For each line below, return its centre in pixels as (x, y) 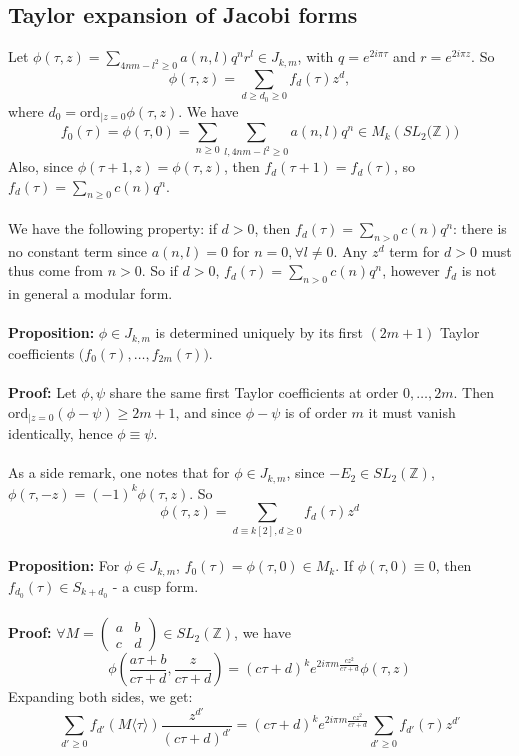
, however (411, 270)
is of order (315, 411)
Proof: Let (42, 392)
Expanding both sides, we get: (100, 696)
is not (479, 270)
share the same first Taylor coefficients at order (254, 392)
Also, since (41, 166)
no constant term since (78, 250)
